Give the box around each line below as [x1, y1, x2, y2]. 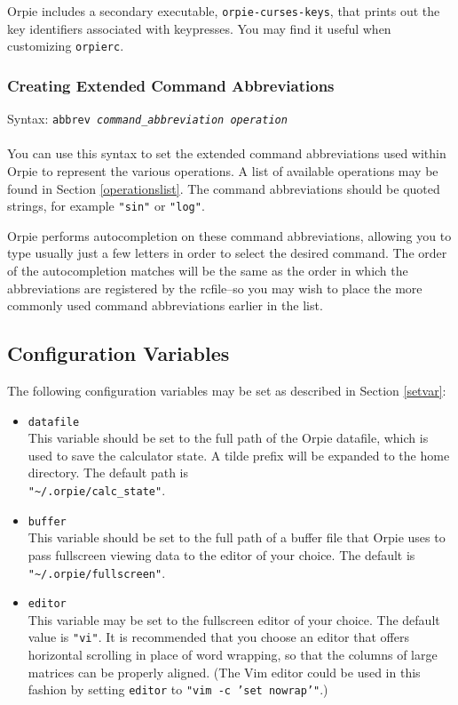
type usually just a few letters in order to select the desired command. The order [7, 244, 447, 262]
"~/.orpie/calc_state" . [28, 481, 166, 500]
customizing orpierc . [7, 36, 124, 55]
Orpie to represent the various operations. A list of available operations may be [7, 161, 438, 180]
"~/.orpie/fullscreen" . [28, 563, 166, 581]
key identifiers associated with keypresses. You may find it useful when [7, 19, 391, 37]
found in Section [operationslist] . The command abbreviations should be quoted [7, 179, 440, 197]
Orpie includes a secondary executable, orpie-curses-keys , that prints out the [7, 2, 440, 20]
